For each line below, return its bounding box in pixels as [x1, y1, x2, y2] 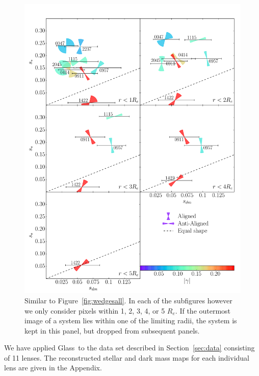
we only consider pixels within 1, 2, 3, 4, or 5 [24, 305, 165, 316]
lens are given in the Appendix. [4, 362, 102, 373]
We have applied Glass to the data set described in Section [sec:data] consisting [4, 342, 255, 353]
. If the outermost [175, 305, 231, 316]
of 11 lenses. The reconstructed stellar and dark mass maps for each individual [4, 352, 249, 363]
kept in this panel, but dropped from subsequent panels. [24, 325, 200, 336]
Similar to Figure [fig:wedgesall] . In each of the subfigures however [24, 295, 232, 305]
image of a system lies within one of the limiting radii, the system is [24, 315, 237, 326]
